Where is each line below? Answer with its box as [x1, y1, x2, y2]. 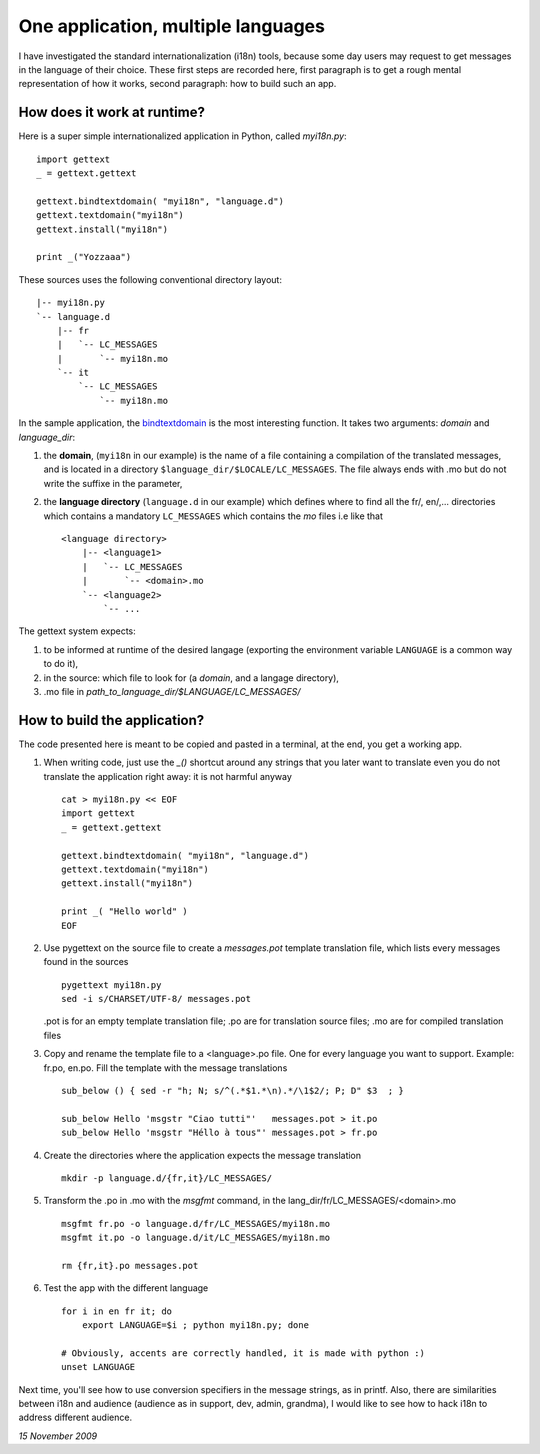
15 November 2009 [18, 1430, 98, 1442]
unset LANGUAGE [61, 1361, 136, 1373]
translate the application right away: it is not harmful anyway [43, 770, 292, 782]
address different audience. [18, 1411, 133, 1424]
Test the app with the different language [43, 1282, 209, 1294]
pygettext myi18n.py [61, 979, 162, 990]
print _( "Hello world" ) [61, 906, 189, 917]
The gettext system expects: [18, 625, 137, 637]
